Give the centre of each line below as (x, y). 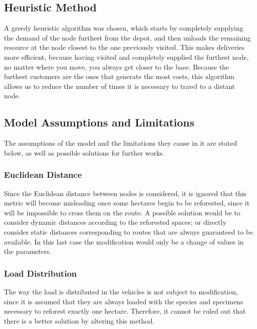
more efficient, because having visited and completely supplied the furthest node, (127, 57)
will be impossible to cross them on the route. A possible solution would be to (122, 212)
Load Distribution (41, 273)
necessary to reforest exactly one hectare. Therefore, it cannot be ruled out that (125, 311)
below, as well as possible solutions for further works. (85, 152)
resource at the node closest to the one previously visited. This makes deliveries (124, 47)
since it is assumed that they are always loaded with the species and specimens (124, 301)
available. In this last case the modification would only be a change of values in (124, 241)
